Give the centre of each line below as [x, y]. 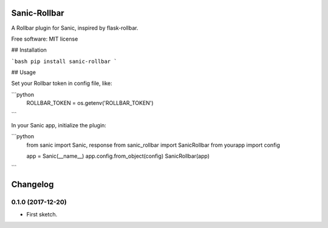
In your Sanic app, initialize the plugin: [59, 126]
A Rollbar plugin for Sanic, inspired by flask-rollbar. [75, 28]
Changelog [32, 185]
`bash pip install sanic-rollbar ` [64, 61]
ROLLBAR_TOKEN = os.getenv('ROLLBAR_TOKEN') [90, 103]
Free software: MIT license [45, 39]
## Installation [29, 50]
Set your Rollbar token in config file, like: [62, 83]
